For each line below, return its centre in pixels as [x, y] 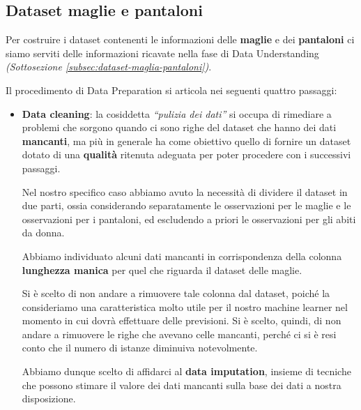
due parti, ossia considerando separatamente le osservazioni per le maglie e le [186, 205]
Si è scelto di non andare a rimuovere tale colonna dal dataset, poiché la [176, 293]
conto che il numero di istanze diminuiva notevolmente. [140, 348]
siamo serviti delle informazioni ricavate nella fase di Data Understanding [162, 53]
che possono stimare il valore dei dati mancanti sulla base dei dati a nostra [182, 385]
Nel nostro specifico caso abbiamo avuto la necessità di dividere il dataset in [185, 191]
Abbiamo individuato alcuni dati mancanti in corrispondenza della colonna [182, 256]
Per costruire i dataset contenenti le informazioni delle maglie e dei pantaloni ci [180, 39]
